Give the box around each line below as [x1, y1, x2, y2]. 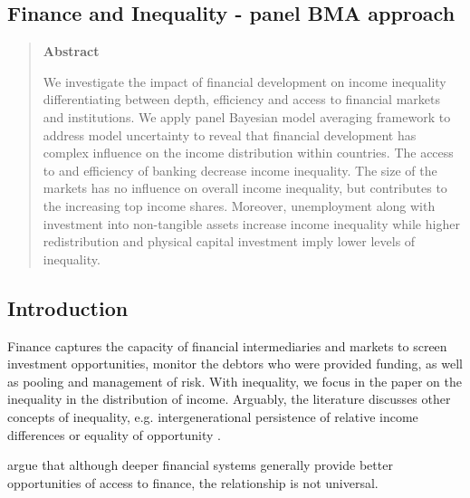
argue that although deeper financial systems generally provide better [7, 455, 393, 474]
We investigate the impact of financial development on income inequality [43, 72, 446, 91]
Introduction [7, 293, 129, 321]
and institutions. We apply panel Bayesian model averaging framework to [43, 107, 451, 126]
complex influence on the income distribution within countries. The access [43, 143, 454, 162]
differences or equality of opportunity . [7, 425, 221, 444]
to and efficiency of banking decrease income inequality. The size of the [43, 160, 437, 179]
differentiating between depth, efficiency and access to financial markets [43, 90, 440, 109]
